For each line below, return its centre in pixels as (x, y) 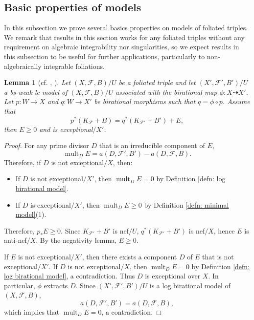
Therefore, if (23, 162)
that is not (218, 256)
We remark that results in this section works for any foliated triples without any (124, 37)
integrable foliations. (74, 66)
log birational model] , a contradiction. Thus (69, 276)
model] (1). (31, 214)
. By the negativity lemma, (76, 240)
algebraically (23, 66)
